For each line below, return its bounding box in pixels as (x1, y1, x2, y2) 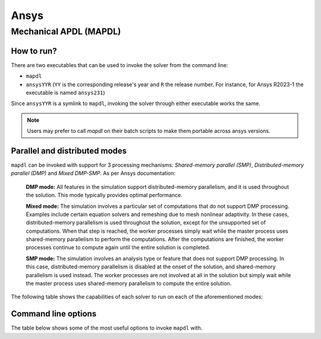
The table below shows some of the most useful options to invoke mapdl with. (11, 324, 203, 332)
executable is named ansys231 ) (26, 89, 105, 96)
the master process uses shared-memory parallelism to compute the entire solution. (26, 280, 232, 287)
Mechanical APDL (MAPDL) (11, 26, 121, 37)
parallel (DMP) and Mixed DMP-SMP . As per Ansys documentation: (11, 170, 176, 177)
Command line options (11, 309, 97, 319)
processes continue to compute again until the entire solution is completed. (26, 244, 210, 251)
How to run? (11, 46, 57, 56)
